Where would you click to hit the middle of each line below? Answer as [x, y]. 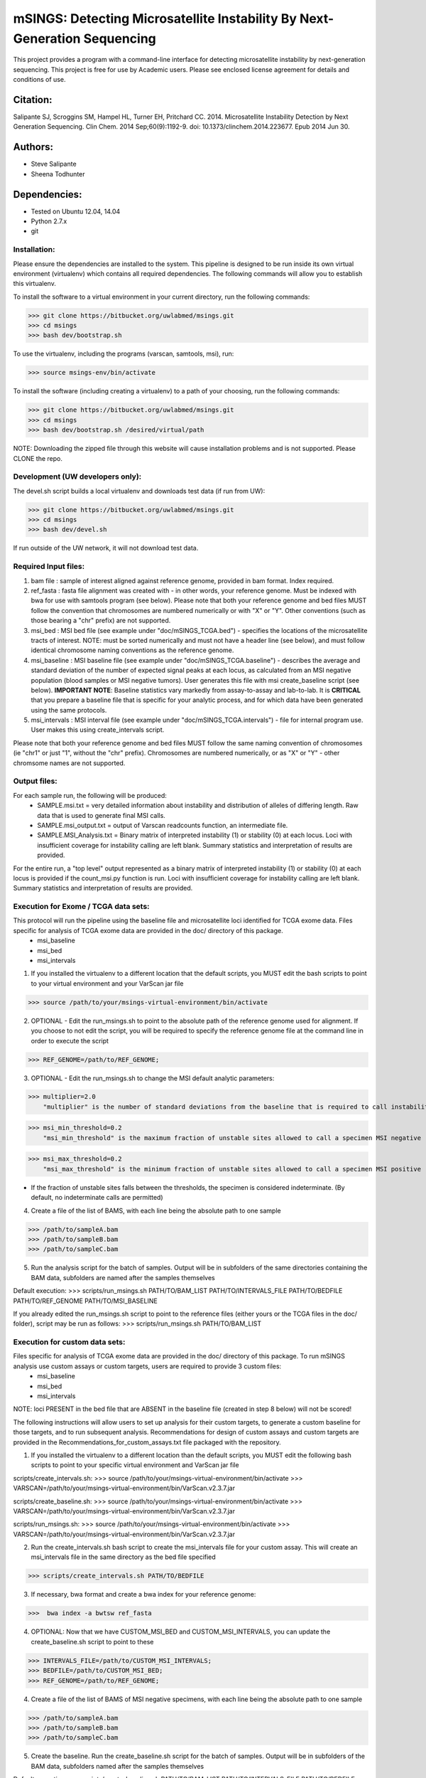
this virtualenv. [34, 284]
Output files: [35, 781]
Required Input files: [49, 567]
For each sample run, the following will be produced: [90, 795]
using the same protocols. [69, 710]
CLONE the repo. [38, 458]
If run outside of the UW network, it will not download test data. [106, 548]
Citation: [33, 100]
